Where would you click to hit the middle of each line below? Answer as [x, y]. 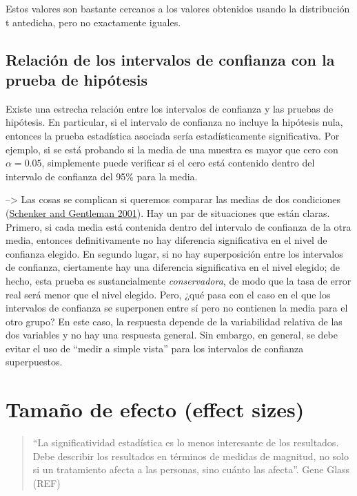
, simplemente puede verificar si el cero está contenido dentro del [178, 163]
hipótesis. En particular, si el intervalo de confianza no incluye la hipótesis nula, [174, 122]
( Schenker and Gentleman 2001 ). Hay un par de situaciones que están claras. [168, 212]
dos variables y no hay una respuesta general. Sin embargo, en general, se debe [172, 335]
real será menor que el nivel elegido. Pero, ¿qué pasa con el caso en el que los [168, 294]
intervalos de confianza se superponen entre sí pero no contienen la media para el [177, 308]
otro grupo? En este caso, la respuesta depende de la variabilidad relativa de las [174, 321]
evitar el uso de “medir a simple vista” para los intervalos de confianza [155, 348]
